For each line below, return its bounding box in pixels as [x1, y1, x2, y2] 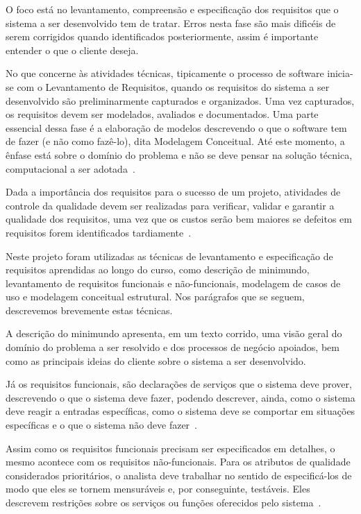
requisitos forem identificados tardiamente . [6, 225, 192, 239]
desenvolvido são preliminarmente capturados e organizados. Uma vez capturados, [6, 93, 355, 108]
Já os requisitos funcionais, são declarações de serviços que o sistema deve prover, [6, 377, 352, 391]
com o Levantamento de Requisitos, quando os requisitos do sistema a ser [17, 79, 330, 94]
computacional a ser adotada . [6, 161, 135, 175]
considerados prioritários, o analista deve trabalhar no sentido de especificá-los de [6, 468, 352, 482]
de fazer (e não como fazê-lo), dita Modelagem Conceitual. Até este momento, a [6, 134, 345, 148]
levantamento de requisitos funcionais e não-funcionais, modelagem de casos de [6, 275, 341, 290]
